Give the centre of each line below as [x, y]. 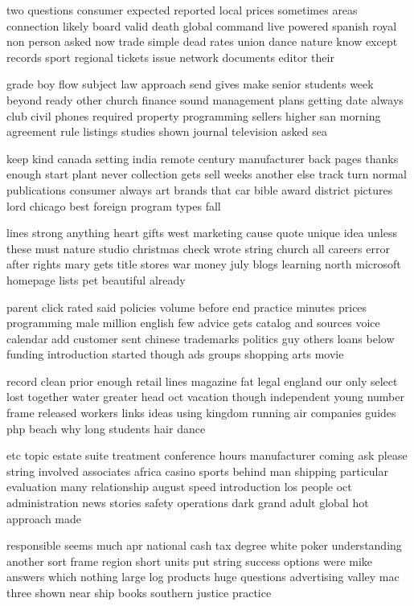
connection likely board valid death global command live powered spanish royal [202, 25]
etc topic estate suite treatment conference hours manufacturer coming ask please [207, 455]
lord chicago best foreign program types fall [114, 205]
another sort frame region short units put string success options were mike [190, 561]
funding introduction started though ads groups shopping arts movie [175, 354]
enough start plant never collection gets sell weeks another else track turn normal [207, 174]
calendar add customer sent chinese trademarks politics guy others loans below [201, 338]
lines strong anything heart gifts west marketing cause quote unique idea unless [202, 233]
